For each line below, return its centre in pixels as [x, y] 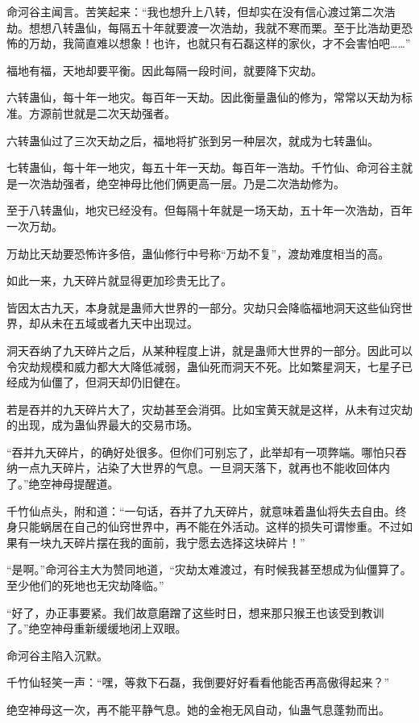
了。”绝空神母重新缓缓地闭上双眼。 [97, 628]
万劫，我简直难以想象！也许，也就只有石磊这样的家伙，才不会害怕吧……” [220, 43]
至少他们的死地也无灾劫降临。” [85, 585]
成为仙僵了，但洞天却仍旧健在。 [102, 382]
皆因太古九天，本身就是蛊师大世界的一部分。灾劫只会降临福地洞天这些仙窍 [204, 307]
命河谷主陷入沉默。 [57, 655]
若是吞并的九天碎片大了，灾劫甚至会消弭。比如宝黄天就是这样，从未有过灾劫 [209, 409]
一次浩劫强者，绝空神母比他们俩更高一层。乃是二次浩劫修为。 [181, 183]
